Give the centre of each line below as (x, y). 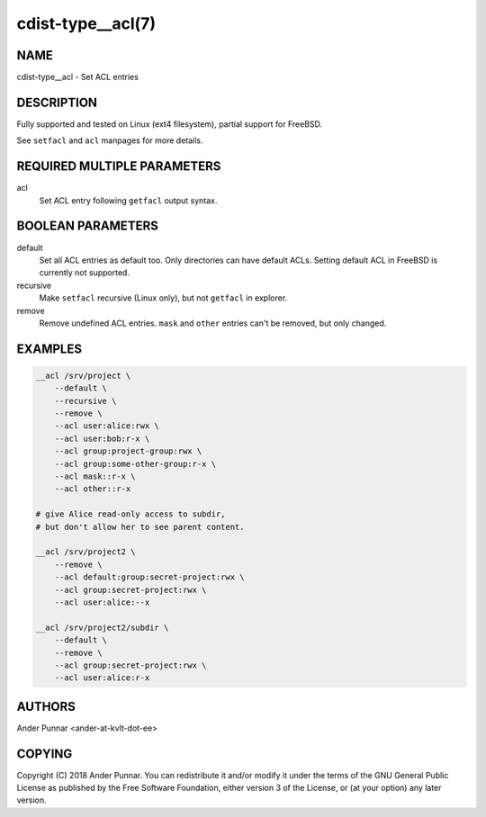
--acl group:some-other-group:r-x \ (135, 464)
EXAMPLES (49, 349)
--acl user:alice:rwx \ (107, 426)
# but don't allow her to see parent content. (140, 527)
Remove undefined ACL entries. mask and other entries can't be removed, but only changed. (213, 323)
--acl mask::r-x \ (95, 476)
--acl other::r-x (93, 489)
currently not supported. (85, 273)
